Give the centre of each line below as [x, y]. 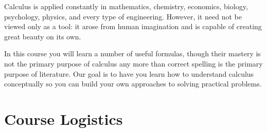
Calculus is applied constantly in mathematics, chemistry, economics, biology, [126, 6]
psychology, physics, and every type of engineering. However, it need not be [123, 16]
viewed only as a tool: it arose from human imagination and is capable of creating [133, 26]
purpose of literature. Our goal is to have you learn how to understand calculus [129, 73]
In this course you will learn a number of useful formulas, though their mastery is [132, 53]
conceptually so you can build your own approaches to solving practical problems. [133, 84]
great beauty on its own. [43, 36]
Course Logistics [64, 118]
